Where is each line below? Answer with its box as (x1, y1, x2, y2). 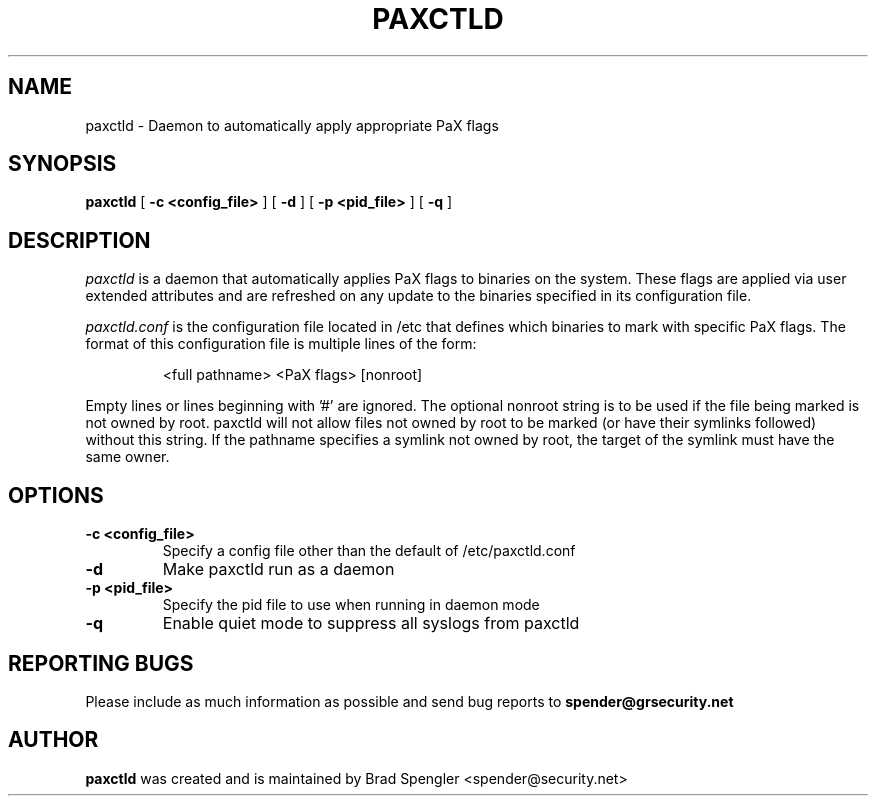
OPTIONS (8, 482, 104, 508)
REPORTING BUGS (8, 650, 194, 676)
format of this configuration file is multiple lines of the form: (85, 335, 477, 353)
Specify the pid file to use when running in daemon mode (162, 596, 540, 614)
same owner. (85, 448, 170, 466)
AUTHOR (8, 727, 99, 753)
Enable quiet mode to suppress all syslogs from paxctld (162, 613, 580, 634)
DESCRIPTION (8, 227, 151, 253)
